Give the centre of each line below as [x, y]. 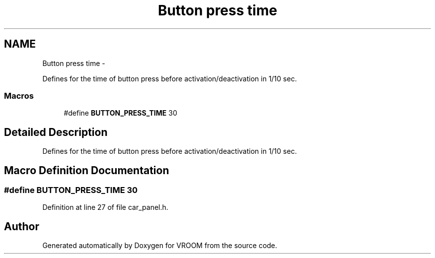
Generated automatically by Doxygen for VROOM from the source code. [160, 246]
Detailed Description [56, 132]
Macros [19, 96]
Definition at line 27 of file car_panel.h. [105, 207]
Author [22, 226]
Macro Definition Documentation [87, 170]
